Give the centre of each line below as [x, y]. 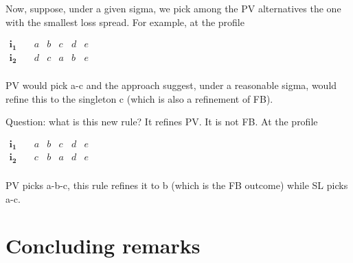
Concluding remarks [103, 246]
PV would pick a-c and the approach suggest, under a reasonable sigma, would [171, 85]
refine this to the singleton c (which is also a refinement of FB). [139, 98]
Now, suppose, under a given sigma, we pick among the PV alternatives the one [173, 8]
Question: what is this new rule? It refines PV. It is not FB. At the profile [162, 122]
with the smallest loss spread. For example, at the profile [125, 22]
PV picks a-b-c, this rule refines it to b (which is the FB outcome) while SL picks [177, 185]
